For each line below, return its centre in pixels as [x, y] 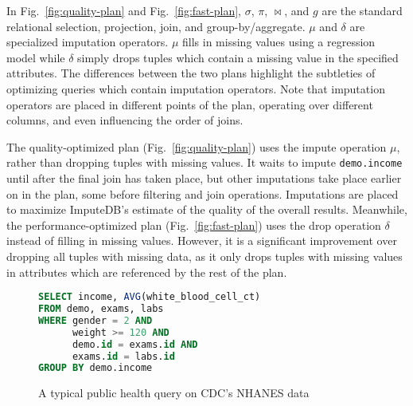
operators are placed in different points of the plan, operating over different [190, 104]
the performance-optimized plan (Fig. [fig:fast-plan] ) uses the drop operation [194, 225]
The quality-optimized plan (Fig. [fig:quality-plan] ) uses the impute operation [197, 146]
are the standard [362, 10]
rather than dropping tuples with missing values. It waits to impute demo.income [205, 162]
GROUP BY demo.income [95, 368]
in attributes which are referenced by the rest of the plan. [147, 272]
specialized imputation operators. [88, 42]
